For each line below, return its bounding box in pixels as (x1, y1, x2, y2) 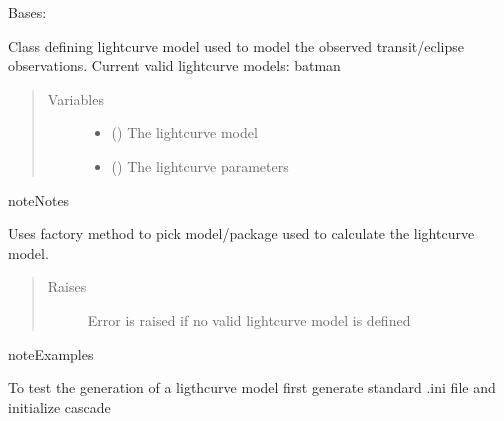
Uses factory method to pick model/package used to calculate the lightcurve (8, 223, 475, 244)
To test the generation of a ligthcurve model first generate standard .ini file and (8, 377, 496, 398)
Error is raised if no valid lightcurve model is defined (87, 309, 411, 330)
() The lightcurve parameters (111, 155, 289, 176)
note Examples (8, 343, 94, 364)
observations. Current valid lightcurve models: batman (8, 55, 341, 76)
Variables (47, 88, 104, 109)
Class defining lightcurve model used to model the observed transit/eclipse (8, 35, 464, 56)
